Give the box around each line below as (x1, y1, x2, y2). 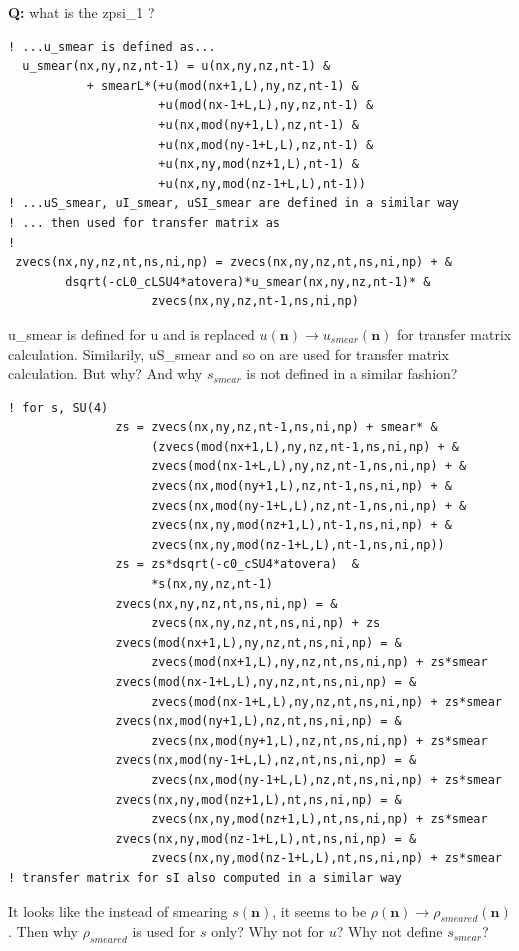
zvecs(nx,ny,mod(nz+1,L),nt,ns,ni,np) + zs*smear (151, 812, 488, 827)
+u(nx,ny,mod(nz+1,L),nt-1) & (158, 157, 359, 172)
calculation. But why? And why (8, 363, 203, 384)
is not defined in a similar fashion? (246, 363, 458, 384)
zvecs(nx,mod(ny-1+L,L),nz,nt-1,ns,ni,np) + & (151, 498, 467, 513)
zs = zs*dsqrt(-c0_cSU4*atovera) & (115, 557, 359, 572)
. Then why (8, 921, 78, 942)
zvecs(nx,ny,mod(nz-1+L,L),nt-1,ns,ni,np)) (151, 537, 445, 552)
